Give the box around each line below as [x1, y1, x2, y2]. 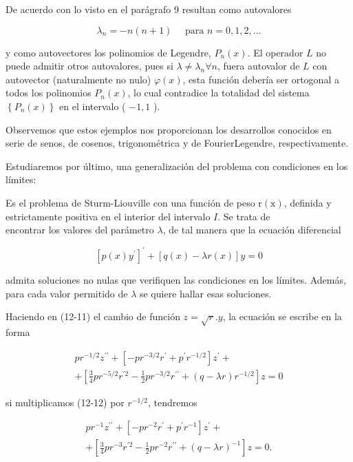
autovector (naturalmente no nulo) [6, 72, 151, 86]
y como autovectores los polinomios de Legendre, [6, 45, 211, 59]
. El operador [247, 45, 303, 59]
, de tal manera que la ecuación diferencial [162, 222, 341, 237]
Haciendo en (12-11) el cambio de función [6, 309, 180, 324]
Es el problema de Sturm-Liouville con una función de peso [6, 195, 255, 209]
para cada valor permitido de [6, 286, 128, 300]
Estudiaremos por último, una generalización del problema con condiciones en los [6, 158, 348, 173]
